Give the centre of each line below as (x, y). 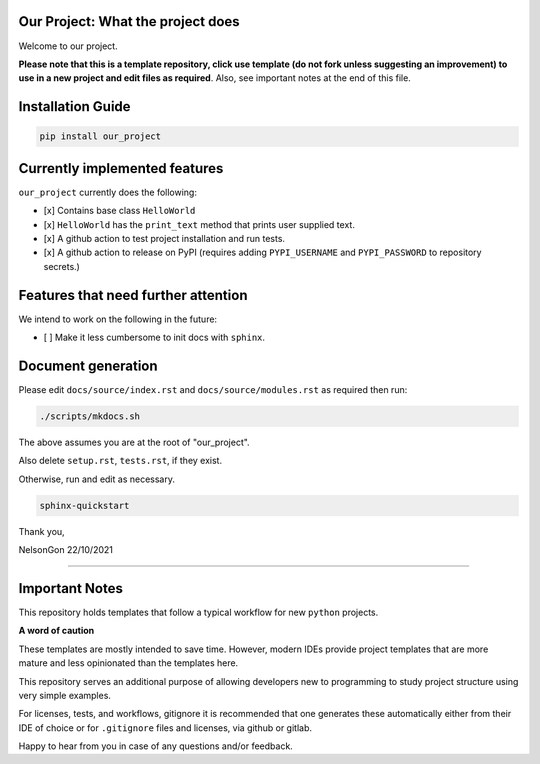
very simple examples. (65, 695)
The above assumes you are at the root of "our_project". (134, 442)
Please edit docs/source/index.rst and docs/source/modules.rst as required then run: (213, 389)
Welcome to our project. (68, 46)
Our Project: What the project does (129, 21)
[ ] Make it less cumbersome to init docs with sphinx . (154, 337)
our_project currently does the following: (107, 192)
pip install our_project (100, 136)
